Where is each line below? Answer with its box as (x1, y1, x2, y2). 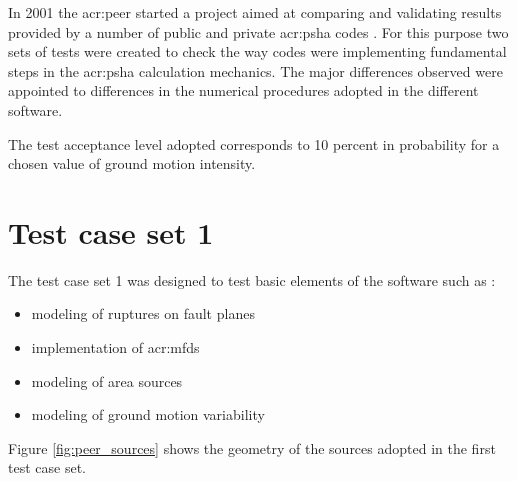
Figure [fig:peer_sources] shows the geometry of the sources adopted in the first (8, 437, 496, 458)
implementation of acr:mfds (31, 337, 200, 358)
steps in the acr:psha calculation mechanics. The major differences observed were (8, 60, 503, 81)
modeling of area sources (31, 370, 183, 391)
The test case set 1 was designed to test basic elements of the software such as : (8, 269, 496, 290)
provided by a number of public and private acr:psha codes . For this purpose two (8, 21, 509, 42)
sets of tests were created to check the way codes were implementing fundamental (8, 41, 507, 62)
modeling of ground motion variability (31, 404, 265, 425)
